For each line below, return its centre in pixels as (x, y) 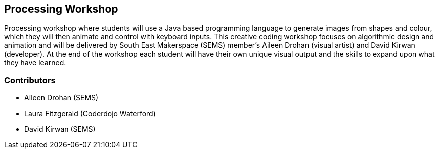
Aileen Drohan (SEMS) (61, 98)
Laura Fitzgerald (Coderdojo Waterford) (90, 114)
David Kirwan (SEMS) (60, 129)
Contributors (30, 80)
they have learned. (35, 63)
